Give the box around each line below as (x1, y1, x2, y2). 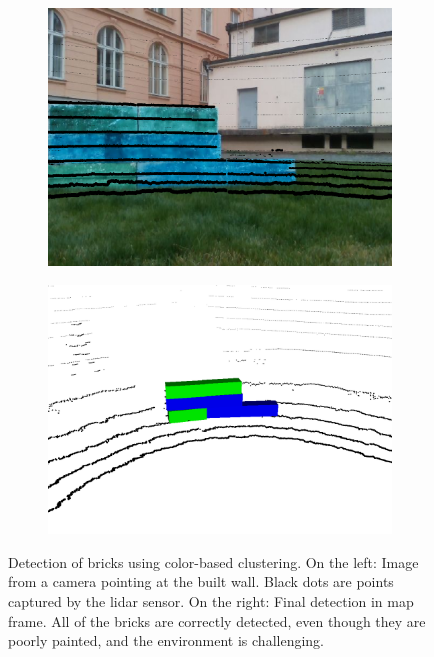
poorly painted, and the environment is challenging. (8, 630, 324, 651)
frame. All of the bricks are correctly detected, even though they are (8, 610, 426, 631)
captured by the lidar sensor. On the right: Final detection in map (8, 590, 414, 611)
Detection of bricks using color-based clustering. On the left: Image (8, 551, 419, 572)
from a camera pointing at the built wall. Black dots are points (8, 571, 394, 592)
